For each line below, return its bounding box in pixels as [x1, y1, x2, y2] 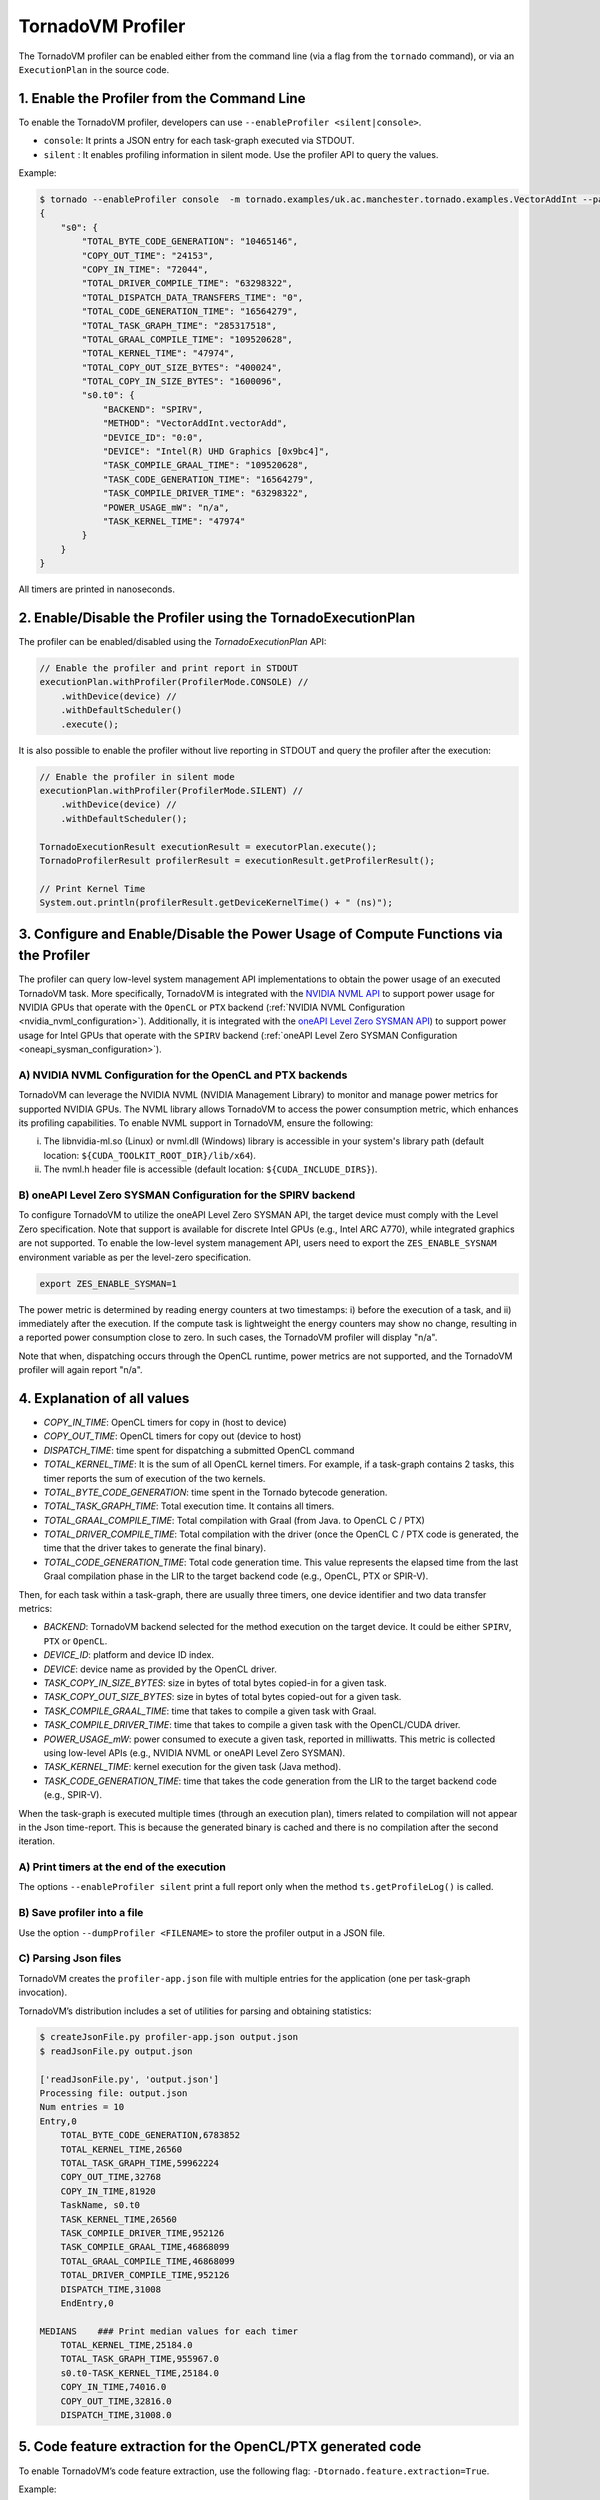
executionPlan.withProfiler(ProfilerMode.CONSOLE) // [39, 676, 309, 688]
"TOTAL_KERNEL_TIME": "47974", [81, 348, 235, 359]
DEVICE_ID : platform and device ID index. [43, 1649, 215, 1661]
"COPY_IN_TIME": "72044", [81, 263, 209, 275]
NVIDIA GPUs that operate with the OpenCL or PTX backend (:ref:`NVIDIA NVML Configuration [18, 1001, 405, 1013]
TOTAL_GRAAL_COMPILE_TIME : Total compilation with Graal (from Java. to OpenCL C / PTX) [43, 1514, 425, 1526]
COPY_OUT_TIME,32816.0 [60, 2395, 172, 2407]
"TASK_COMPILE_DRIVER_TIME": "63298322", [102, 488, 309, 499]
